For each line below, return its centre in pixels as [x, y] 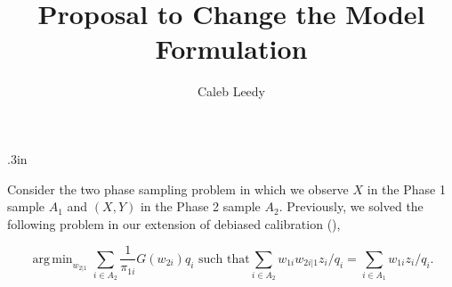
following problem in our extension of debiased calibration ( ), [174, 223]
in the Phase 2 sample [200, 206]
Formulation [231, 49]
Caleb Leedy [231, 91]
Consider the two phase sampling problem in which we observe [178, 189]
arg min [52, 259]
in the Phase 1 [406, 189]
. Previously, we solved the [351, 206]
